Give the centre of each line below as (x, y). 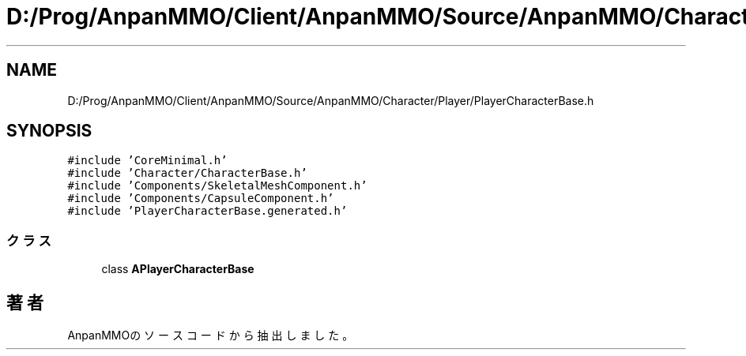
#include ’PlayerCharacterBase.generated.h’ (207, 211)
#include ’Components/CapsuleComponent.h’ (201, 199)
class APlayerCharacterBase (178, 269)
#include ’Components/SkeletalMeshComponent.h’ (217, 186)
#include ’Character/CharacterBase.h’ (187, 173)
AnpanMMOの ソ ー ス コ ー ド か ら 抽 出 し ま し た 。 (211, 335)
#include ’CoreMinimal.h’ (147, 161)
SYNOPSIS (49, 131)
